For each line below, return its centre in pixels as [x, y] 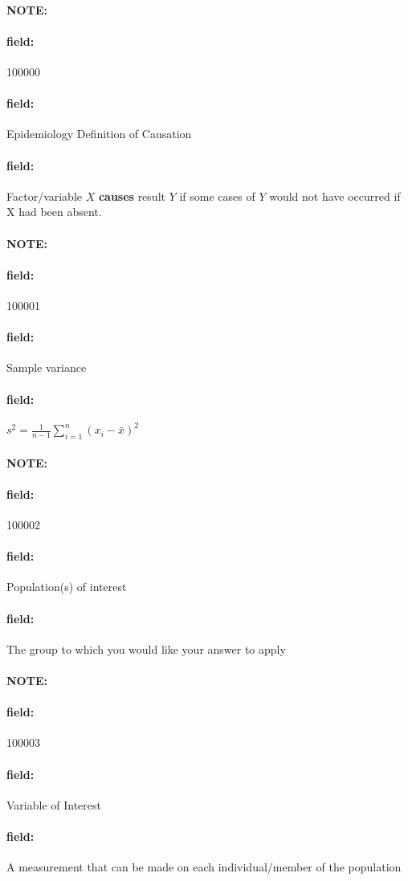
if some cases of [217, 196]
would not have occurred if [335, 196]
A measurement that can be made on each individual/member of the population [204, 867]
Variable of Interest [54, 804]
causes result [132, 196]
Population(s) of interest [67, 587]
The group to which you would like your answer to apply [146, 649]
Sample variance [47, 367]
